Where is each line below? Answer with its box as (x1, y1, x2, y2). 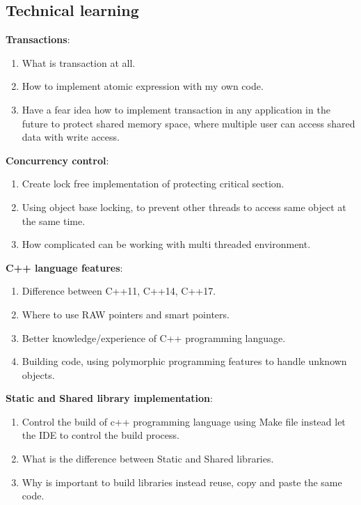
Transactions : (6, 32, 70, 47)
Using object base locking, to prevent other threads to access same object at (22, 199, 346, 214)
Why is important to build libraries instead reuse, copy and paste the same (22, 474, 342, 489)
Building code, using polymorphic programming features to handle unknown (22, 354, 347, 368)
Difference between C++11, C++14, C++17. (22, 283, 216, 298)
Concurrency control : (6, 153, 109, 167)
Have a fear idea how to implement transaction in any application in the (22, 102, 330, 116)
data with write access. (22, 130, 120, 144)
